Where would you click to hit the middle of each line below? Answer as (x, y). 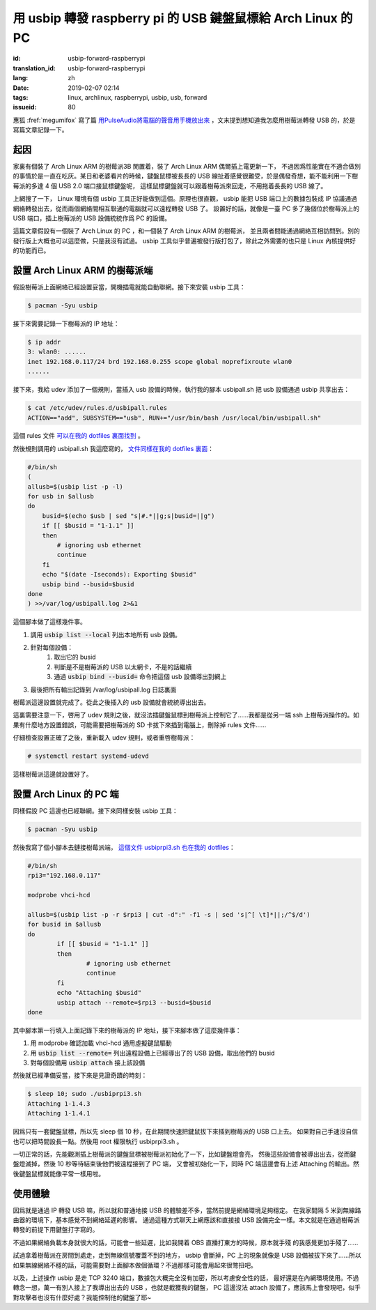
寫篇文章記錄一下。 (40, 130)
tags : (21, 97)
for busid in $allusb (64, 924)
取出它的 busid (75, 657)
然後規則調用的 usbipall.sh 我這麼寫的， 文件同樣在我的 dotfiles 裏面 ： (113, 448)
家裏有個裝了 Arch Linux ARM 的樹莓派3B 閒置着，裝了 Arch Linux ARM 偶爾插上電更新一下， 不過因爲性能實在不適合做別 (187, 166)
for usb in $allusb (61, 496)
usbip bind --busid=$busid (88, 584)
